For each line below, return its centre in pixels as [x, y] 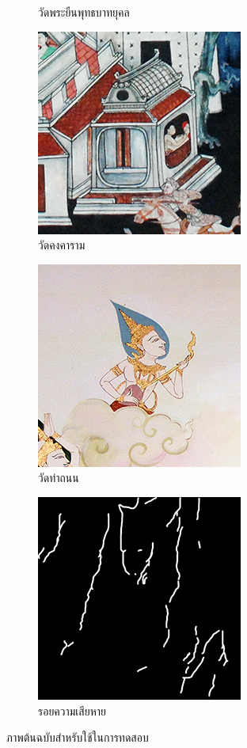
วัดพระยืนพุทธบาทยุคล [84, 12]
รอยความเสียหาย [72, 710]
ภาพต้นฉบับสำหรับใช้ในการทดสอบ [78, 737]
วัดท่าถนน [59, 478]
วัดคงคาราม [62, 245]
